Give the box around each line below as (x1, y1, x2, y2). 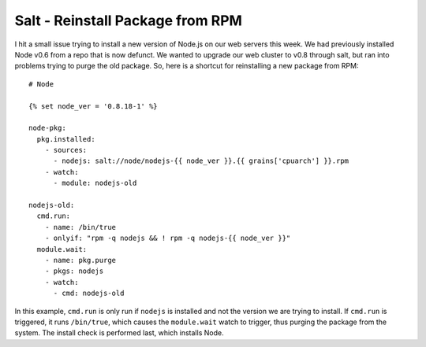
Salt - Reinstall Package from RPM (14, 12, 242, 29)
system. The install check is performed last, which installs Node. (14, 328, 224, 338)
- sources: (44, 146, 88, 155)
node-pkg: (28, 124, 66, 133)
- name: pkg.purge (44, 256, 117, 264)
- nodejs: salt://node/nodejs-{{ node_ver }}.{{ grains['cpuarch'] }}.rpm (53, 157, 349, 165)
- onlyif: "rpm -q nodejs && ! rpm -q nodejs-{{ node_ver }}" (44, 234, 291, 243)
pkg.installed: (36, 135, 95, 143)
